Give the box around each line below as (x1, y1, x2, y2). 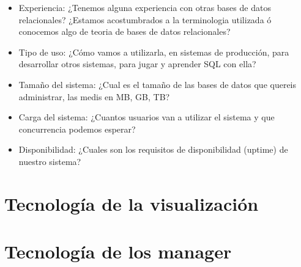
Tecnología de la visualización (4, 191, 259, 216)
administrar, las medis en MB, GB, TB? (18, 90, 170, 103)
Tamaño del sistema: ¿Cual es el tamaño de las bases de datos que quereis (18, 78, 297, 90)
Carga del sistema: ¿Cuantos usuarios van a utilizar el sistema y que (18, 111, 275, 123)
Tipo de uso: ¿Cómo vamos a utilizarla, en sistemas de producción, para (18, 45, 289, 58)
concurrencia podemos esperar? (18, 122, 136, 135)
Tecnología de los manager (4, 239, 232, 264)
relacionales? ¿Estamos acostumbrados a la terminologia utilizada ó (18, 13, 272, 26)
